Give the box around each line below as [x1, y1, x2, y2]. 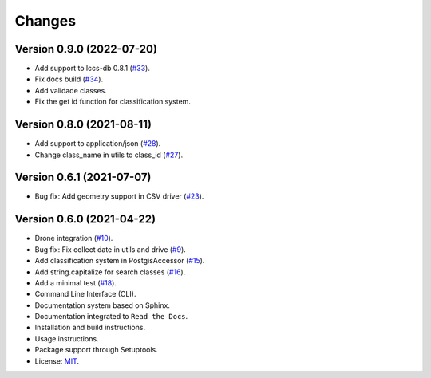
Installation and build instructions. [34, 323, 146, 333]
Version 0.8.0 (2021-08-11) [14, 118, 152, 132]
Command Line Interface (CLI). [34, 289, 136, 299]
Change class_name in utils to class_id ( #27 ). [34, 150, 184, 159]
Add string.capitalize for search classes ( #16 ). [34, 267, 186, 277]
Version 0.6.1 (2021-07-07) [14, 171, 152, 184]
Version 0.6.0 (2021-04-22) [14, 212, 156, 226]
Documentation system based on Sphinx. [34, 300, 171, 310]
